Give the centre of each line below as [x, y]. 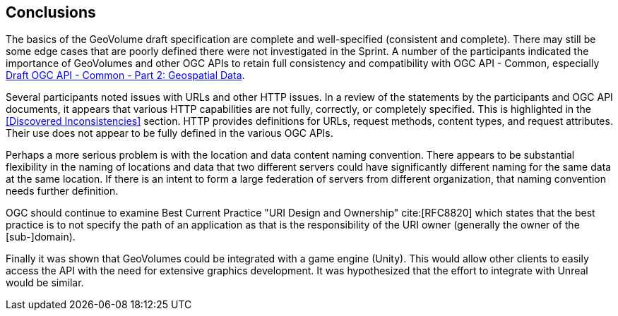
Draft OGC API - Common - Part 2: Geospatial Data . [125, 75]
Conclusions [51, 12]
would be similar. [45, 283]
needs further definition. [62, 191]
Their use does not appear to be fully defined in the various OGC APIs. [170, 133]
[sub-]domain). [41, 237]
